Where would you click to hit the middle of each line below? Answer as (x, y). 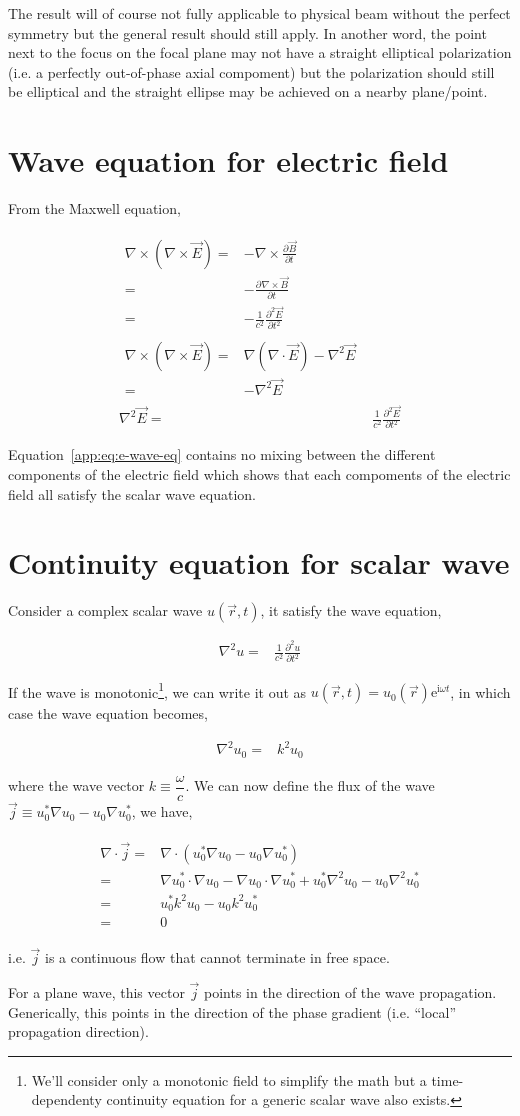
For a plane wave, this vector (96, 992)
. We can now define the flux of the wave (310, 785)
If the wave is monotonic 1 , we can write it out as (157, 690)
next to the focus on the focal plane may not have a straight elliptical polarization (260, 52)
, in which (480, 691)
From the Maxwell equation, (94, 208)
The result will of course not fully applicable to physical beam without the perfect (259, 13)
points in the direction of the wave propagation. (350, 992)
